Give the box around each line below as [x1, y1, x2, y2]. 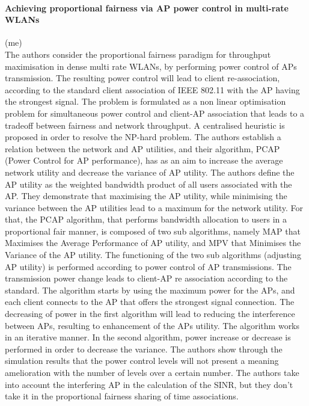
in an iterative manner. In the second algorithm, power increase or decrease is [5, 331, 291, 343]
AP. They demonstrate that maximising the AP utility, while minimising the [5, 189, 287, 202]
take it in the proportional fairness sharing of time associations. [5, 390, 239, 402]
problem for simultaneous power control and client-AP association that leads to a [5, 106, 305, 119]
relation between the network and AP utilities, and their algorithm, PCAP [5, 142, 280, 155]
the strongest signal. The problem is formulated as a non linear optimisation [5, 95, 286, 108]
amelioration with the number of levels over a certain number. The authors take [5, 366, 299, 379]
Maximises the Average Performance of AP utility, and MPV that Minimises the [5, 236, 301, 249]
